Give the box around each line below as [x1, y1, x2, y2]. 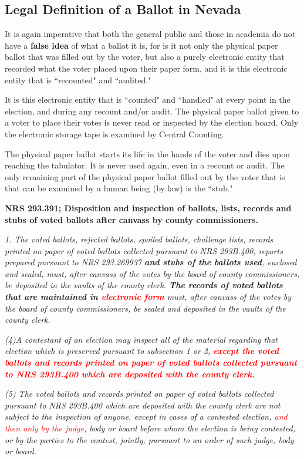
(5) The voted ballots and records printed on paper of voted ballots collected [5, 387, 274, 400]
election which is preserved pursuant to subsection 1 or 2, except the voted [5, 345, 279, 357]
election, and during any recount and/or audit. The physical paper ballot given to [5, 104, 299, 117]
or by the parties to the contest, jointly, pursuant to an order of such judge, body [5, 433, 294, 446]
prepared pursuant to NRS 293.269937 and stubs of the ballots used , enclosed [5, 256, 297, 268]
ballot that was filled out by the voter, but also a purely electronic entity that [5, 50, 285, 63]
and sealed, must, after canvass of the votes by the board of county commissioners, [5, 267, 300, 279]
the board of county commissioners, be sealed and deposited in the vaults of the [5, 302, 286, 314]
